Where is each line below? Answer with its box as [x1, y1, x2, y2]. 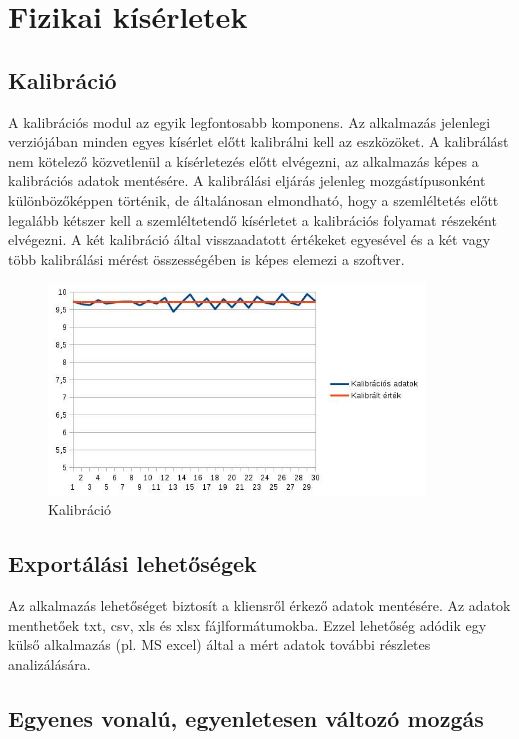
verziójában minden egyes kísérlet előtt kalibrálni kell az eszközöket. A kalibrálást [8, 131, 509, 152]
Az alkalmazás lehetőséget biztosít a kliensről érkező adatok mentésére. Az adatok [8, 595, 511, 616]
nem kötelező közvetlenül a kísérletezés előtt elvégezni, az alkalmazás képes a [8, 150, 479, 171]
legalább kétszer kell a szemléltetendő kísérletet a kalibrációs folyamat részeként [8, 209, 497, 230]
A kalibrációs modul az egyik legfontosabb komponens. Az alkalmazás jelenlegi [8, 111, 491, 132]
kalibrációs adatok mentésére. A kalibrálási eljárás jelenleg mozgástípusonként [8, 170, 486, 191]
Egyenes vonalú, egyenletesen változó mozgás [8, 702, 484, 733]
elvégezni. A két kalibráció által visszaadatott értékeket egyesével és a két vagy [8, 229, 491, 250]
